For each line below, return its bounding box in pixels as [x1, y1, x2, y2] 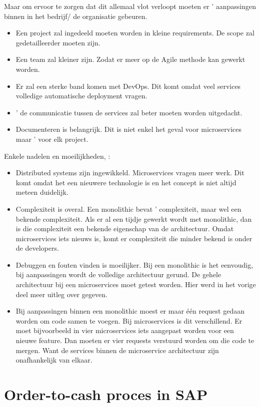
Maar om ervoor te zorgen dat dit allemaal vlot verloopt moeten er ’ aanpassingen [4, 1, 256, 11]
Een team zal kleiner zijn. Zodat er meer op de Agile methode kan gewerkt [15, 54, 245, 64]
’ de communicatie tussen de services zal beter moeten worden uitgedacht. [15, 107, 242, 117]
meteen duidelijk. [15, 187, 68, 197]
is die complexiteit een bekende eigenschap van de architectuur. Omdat [15, 223, 234, 234]
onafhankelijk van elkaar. [15, 355, 92, 365]
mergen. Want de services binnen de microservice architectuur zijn [15, 345, 219, 355]
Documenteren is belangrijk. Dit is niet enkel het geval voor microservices [15, 124, 241, 134]
